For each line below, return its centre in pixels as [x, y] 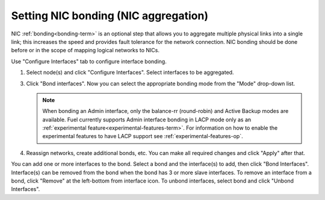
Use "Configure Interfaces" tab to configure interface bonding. [89, 61]
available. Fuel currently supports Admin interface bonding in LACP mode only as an [147, 120]
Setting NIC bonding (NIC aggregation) [110, 16]
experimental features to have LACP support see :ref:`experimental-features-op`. [143, 136]
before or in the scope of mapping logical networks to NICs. [85, 50]
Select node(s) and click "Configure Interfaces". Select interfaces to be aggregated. [130, 73]
